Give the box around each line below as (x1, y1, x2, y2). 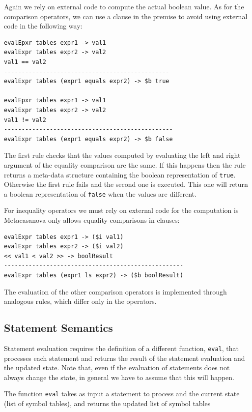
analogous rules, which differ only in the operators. (4, 296, 157, 306)
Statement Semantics (4, 320, 113, 335)
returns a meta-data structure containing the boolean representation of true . (4, 169, 236, 179)
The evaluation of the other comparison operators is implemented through (4, 286, 227, 296)
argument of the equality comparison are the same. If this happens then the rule (4, 159, 246, 170)
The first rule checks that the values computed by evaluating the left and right (4, 150, 241, 160)
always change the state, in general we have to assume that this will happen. (4, 372, 234, 382)
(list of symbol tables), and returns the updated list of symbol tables (4, 398, 211, 409)
